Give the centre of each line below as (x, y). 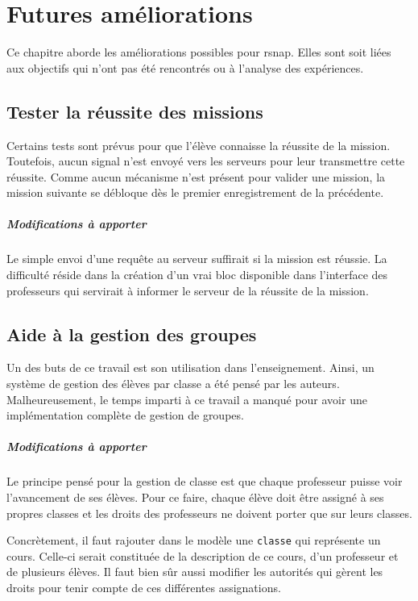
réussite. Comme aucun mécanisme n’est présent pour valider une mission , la (196, 176)
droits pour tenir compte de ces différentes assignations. (144, 587)
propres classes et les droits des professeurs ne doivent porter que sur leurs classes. (209, 513)
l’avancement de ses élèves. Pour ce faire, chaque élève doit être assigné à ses (195, 497)
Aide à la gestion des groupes (132, 334)
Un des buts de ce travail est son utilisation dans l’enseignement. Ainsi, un (190, 367)
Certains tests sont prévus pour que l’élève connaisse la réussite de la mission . (199, 145)
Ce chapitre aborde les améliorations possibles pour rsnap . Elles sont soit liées (199, 52)
